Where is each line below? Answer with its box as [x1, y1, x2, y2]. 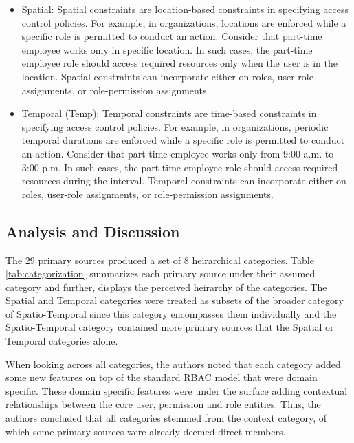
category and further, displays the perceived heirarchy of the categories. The [5, 279, 327, 294]
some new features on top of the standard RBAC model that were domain [5, 370, 318, 385]
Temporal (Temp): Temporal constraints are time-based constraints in [21, 106, 317, 120]
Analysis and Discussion [5, 220, 180, 241]
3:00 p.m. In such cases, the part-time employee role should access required [21, 160, 338, 174]
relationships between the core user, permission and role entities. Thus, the [5, 397, 321, 411]
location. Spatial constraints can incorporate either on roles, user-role [21, 69, 313, 83]
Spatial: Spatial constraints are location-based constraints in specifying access [21, 2, 349, 16]
